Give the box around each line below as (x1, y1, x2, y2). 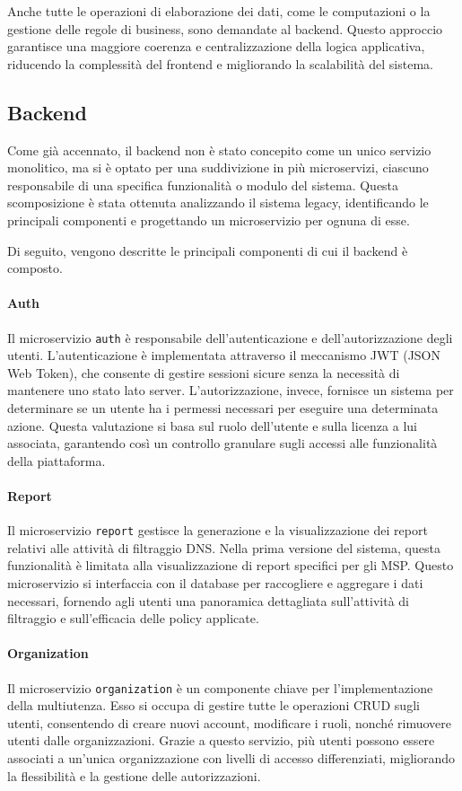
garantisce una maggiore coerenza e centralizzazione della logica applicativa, (7, 37, 425, 56)
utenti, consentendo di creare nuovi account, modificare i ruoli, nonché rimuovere (7, 713, 451, 732)
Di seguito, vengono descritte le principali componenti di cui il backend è (7, 241, 408, 259)
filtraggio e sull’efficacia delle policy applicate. (7, 609, 259, 628)
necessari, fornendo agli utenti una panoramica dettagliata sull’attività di (7, 591, 410, 610)
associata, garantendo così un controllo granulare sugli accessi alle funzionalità (7, 434, 438, 453)
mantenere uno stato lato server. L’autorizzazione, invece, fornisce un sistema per (7, 381, 454, 400)
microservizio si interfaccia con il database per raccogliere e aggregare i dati (7, 573, 423, 592)
